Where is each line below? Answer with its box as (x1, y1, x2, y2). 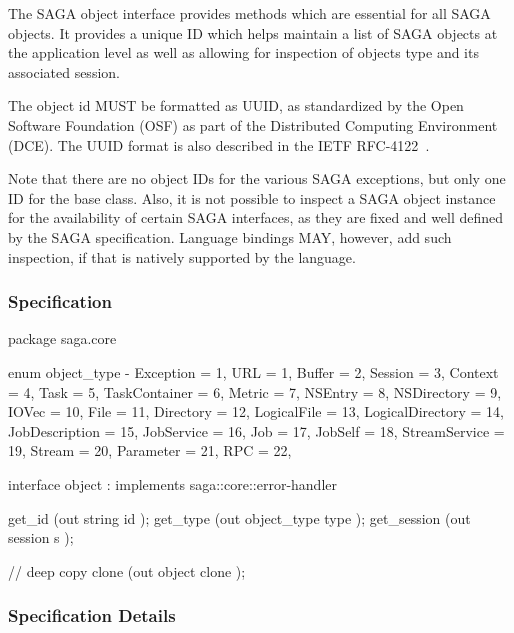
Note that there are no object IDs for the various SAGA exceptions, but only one (8, 168, 506, 189)
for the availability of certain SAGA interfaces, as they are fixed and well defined (8, 207, 504, 228)
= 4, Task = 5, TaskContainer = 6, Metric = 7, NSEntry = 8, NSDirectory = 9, (8, 381, 502, 402)
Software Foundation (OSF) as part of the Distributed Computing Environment (8, 114, 498, 135)
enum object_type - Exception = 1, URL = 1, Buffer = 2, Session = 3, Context (8, 361, 499, 382)
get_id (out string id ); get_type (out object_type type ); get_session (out (8, 507, 471, 528)
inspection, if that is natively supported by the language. (8, 246, 356, 267)
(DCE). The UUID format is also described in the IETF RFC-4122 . (8, 134, 430, 155)
